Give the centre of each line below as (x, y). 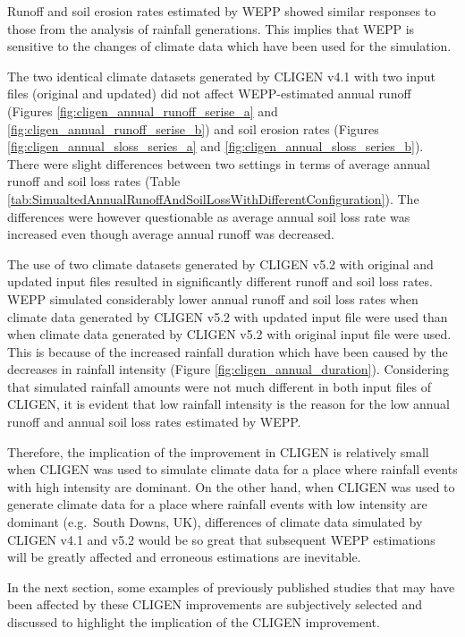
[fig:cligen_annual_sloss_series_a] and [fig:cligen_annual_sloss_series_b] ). (216, 146)
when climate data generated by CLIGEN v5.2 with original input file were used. (229, 334)
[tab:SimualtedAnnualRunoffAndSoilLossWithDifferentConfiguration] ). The (213, 198)
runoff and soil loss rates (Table (94, 181)
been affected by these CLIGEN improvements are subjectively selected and (215, 604)
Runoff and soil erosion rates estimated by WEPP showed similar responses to (222, 11)
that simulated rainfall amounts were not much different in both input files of (220, 386)
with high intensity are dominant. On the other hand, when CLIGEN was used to (231, 486)
